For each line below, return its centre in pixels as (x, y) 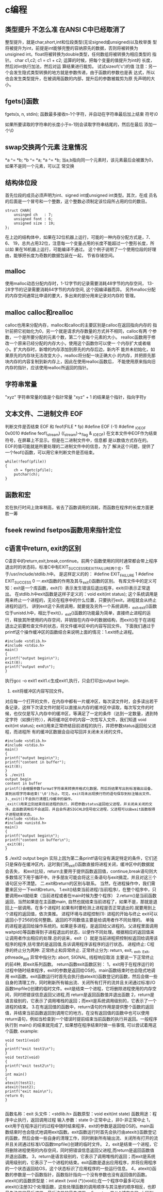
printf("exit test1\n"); (30, 1049)
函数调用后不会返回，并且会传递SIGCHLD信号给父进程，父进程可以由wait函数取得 (85, 809)
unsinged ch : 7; (33, 215)
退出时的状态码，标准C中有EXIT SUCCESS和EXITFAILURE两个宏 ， (65, 568)
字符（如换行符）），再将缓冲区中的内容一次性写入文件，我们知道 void (78, 720)
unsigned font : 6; (33, 219)
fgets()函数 (22, 101)
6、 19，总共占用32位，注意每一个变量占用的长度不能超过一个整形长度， (78, 243)
